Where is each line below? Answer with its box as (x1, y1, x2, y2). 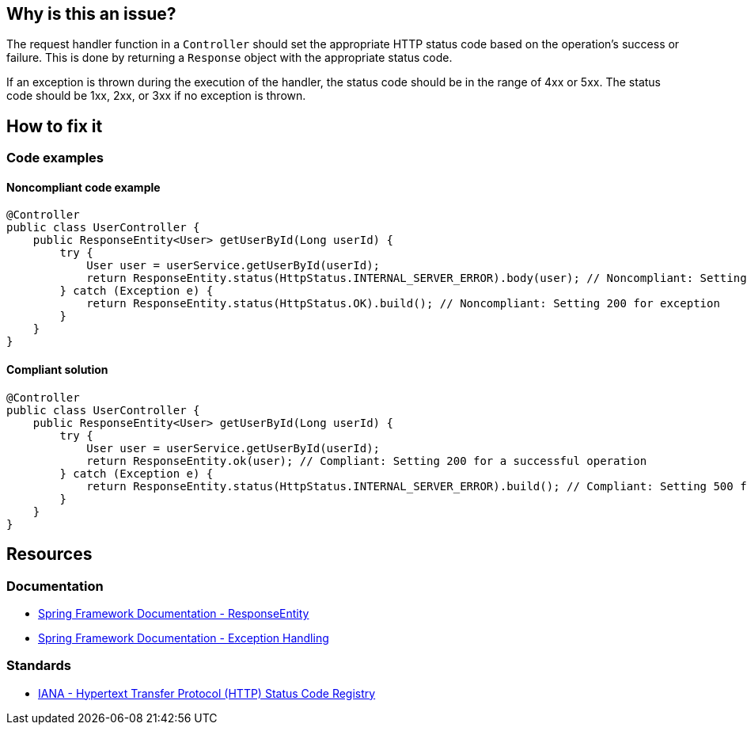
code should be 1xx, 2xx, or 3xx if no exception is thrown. (6, 89, 306, 103)
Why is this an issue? (6, 4, 176, 24)
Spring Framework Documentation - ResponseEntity (38, 606, 309, 620)
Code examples (6, 150, 104, 166)
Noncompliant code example (6, 180, 161, 194)
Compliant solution (6, 363, 108, 377)
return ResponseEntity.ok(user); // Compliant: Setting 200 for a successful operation (86, 454, 647, 467)
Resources (6, 544, 93, 565)
